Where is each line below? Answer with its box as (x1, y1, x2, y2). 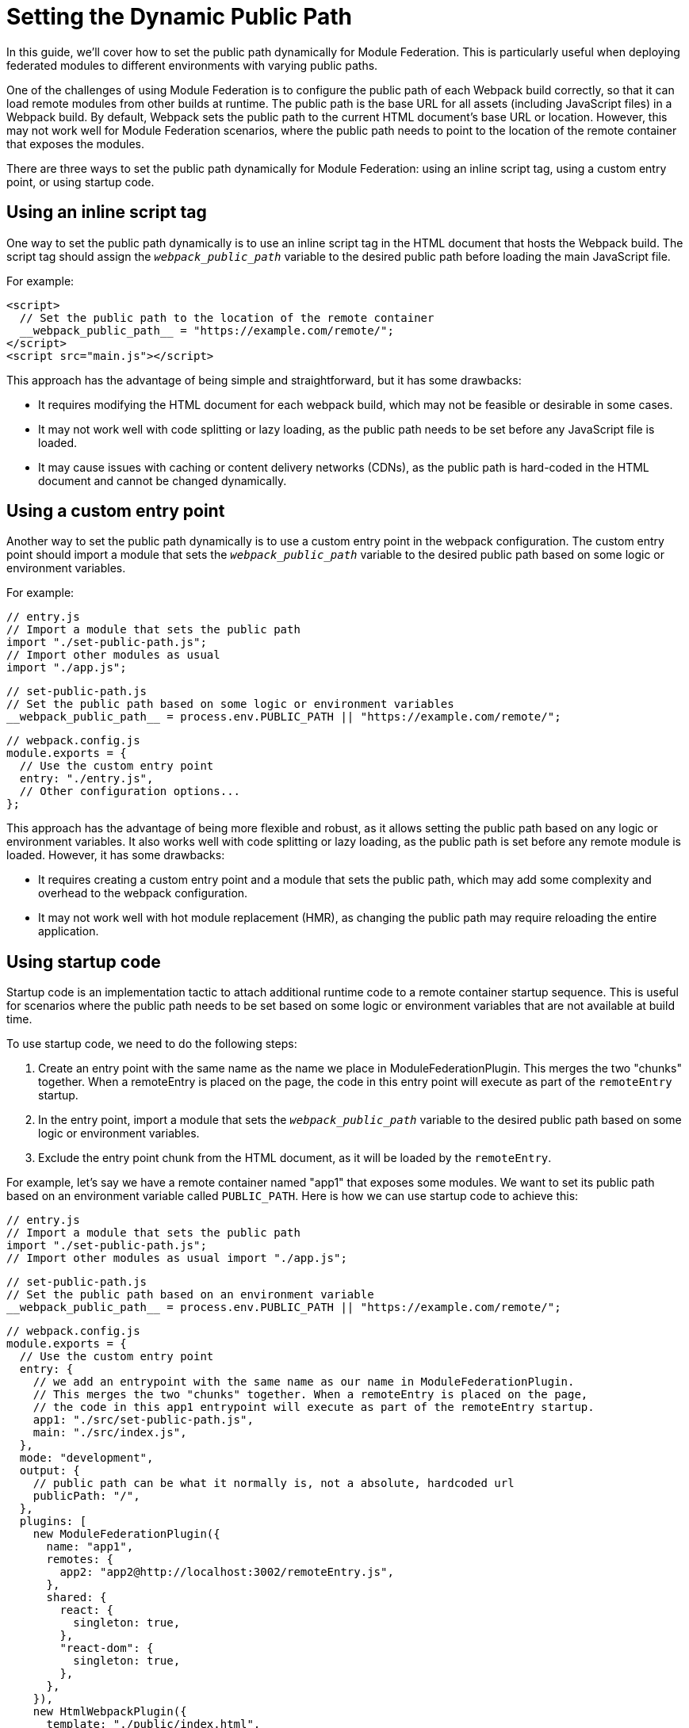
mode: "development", (19, 1451, 154, 1465)
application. (38, 924, 99, 939)
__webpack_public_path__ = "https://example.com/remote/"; (19, 323, 394, 337)
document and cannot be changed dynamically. (38, 473, 287, 487)
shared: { (46, 1591, 107, 1604)
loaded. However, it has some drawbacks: (6, 848, 225, 862)
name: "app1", (46, 1540, 134, 1554)
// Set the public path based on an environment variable (6, 1288, 374, 1302)
